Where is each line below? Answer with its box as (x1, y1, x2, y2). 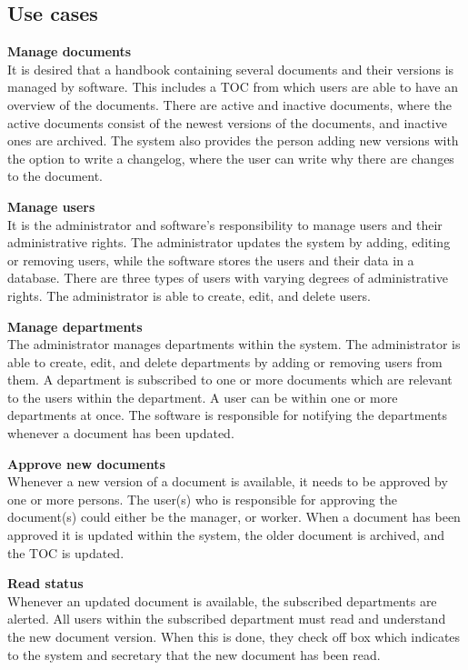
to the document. (7, 166, 103, 185)
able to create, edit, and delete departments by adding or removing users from (7, 352, 443, 371)
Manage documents (7, 42, 132, 61)
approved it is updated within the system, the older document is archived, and (7, 525, 445, 545)
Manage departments (7, 316, 143, 335)
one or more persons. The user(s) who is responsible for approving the (7, 489, 397, 508)
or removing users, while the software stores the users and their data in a (7, 250, 414, 269)
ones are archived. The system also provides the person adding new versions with (7, 131, 459, 150)
